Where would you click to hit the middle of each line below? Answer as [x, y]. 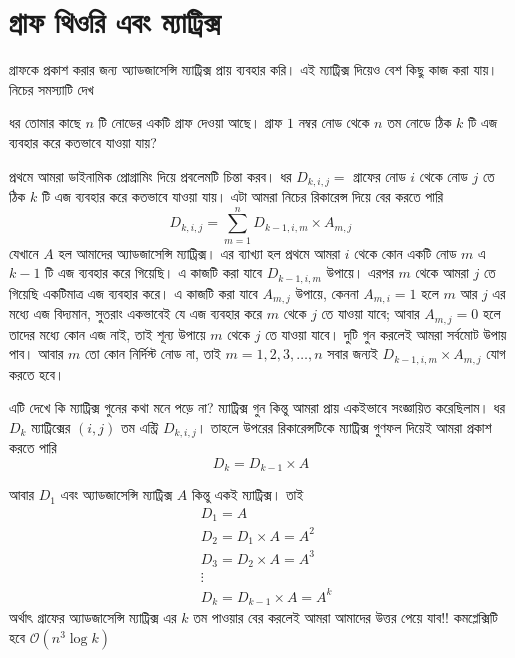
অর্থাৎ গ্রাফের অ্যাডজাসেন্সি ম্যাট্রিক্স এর [93, 617]
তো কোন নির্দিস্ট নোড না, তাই [153, 353]
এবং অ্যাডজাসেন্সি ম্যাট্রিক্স [116, 494]
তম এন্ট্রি [140, 426]
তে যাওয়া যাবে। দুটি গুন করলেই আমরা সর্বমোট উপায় [386, 333]
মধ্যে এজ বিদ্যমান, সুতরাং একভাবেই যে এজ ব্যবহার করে [136, 313]
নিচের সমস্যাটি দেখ [51, 88]
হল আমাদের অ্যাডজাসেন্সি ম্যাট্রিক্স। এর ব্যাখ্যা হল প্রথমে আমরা [199, 252]
